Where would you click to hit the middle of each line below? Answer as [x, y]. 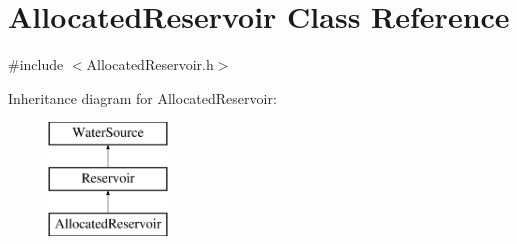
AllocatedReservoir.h [150, 64]
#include [36, 64]
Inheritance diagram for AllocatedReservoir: [142, 97]
